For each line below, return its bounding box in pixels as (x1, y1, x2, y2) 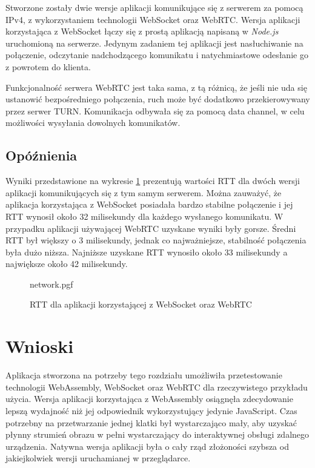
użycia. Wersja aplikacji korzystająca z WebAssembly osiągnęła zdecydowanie (5, 392, 293, 405)
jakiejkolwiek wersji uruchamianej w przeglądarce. (5, 452, 191, 464)
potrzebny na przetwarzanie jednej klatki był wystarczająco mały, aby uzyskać (5, 416, 297, 429)
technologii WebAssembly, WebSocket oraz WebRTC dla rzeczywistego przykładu (5, 380, 308, 393)
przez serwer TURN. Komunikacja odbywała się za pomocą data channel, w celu (5, 104, 305, 117)
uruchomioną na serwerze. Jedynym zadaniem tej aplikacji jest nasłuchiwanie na (5, 36, 303, 49)
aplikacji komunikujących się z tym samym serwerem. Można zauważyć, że (5, 186, 282, 199)
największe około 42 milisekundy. (5, 257, 128, 270)
